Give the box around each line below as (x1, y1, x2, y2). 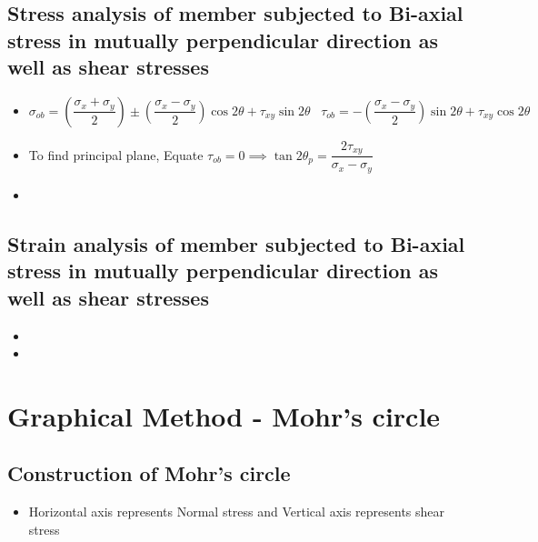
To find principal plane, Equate (28, 145, 204, 164)
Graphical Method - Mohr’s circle (7, 396, 441, 434)
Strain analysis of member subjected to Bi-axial (7, 229, 465, 257)
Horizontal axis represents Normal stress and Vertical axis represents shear (28, 502, 445, 521)
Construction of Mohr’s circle (7, 459, 291, 487)
